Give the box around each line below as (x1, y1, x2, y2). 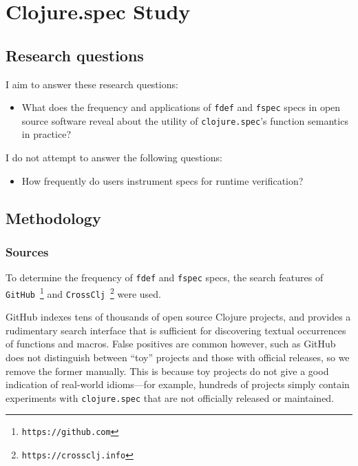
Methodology (6, 207, 101, 228)
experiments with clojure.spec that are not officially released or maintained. (6, 390, 335, 405)
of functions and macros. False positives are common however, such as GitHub (6, 336, 336, 351)
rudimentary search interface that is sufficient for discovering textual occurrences (6, 323, 346, 337)
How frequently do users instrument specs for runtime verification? (21, 173, 304, 188)
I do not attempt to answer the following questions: (6, 150, 222, 165)
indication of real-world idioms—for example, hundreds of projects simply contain (6, 377, 350, 392)
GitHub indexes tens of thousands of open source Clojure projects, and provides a (6, 310, 351, 324)
